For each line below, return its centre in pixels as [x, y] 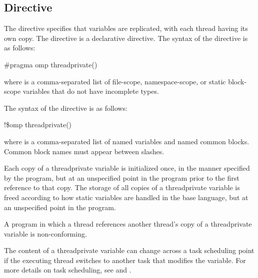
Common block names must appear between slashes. [84, 151]
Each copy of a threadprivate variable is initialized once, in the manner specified [127, 168]
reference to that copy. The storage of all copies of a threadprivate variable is [122, 187]
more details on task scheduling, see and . [68, 270]
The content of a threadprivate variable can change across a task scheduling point [129, 250]
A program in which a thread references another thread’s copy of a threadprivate [128, 224]
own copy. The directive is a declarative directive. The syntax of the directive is [126, 38]
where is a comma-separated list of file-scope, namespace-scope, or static [115, 81]
